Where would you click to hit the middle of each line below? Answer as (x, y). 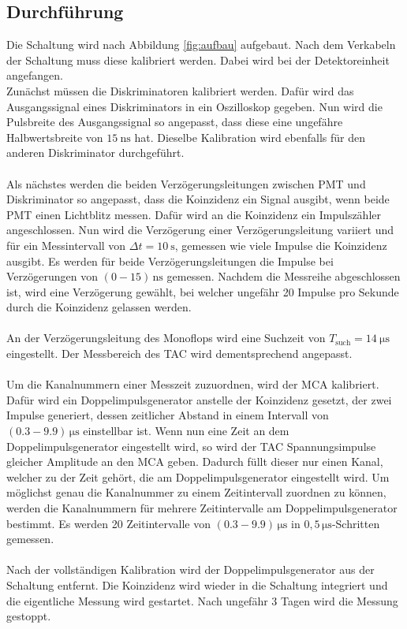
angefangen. (35, 75)
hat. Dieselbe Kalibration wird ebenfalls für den (250, 137)
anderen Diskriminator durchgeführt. (95, 153)
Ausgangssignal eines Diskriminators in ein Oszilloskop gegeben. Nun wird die (194, 106)
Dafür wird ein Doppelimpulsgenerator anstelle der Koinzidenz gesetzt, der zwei (199, 399)
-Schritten (356, 523)
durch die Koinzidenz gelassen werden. (99, 307)
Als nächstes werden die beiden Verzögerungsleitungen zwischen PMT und (186, 183)
